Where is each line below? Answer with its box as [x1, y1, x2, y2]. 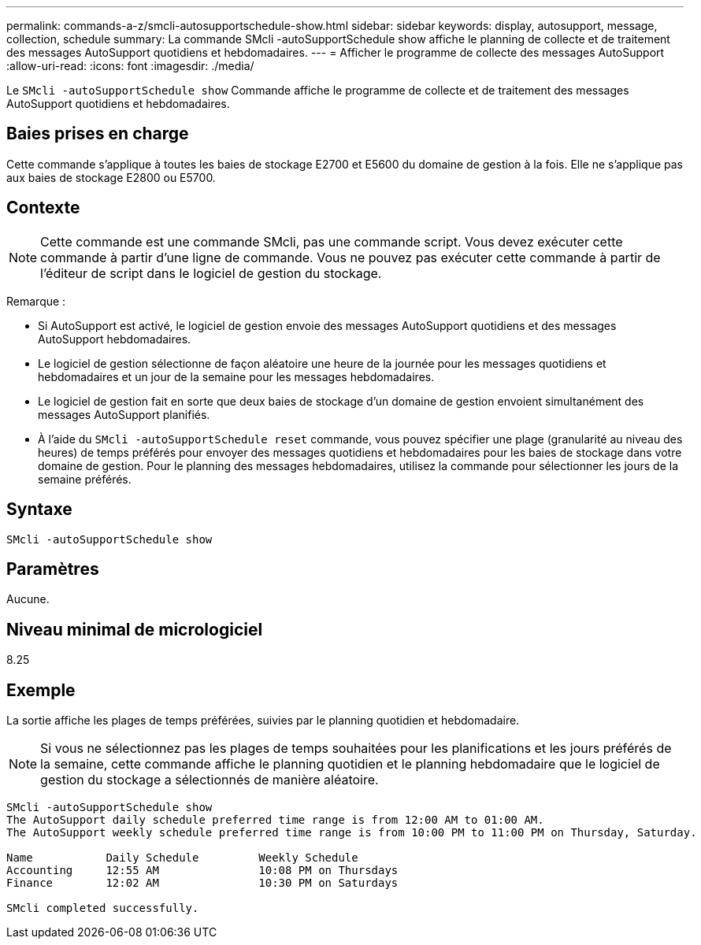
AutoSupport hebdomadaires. [38, 332, 191, 346]
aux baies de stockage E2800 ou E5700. [6, 170, 216, 184]
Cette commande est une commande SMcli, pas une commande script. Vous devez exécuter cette [40, 233, 623, 250]
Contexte [6, 198, 80, 218]
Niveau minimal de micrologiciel [6, 619, 263, 639]
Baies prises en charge [6, 124, 189, 144]
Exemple [6, 680, 76, 700]
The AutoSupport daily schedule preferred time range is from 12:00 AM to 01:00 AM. [6, 813, 544, 827]
